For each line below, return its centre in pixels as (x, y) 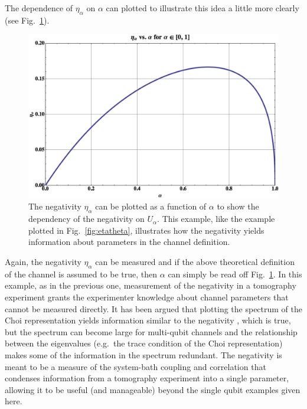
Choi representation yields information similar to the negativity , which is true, (148, 320)
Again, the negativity (43, 261)
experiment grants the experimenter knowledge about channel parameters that (147, 297)
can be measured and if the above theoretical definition (195, 261)
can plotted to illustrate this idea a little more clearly (203, 8)
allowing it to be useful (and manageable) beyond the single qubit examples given (153, 389)
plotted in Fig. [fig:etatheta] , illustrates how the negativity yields (146, 230)
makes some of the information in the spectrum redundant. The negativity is (143, 354)
